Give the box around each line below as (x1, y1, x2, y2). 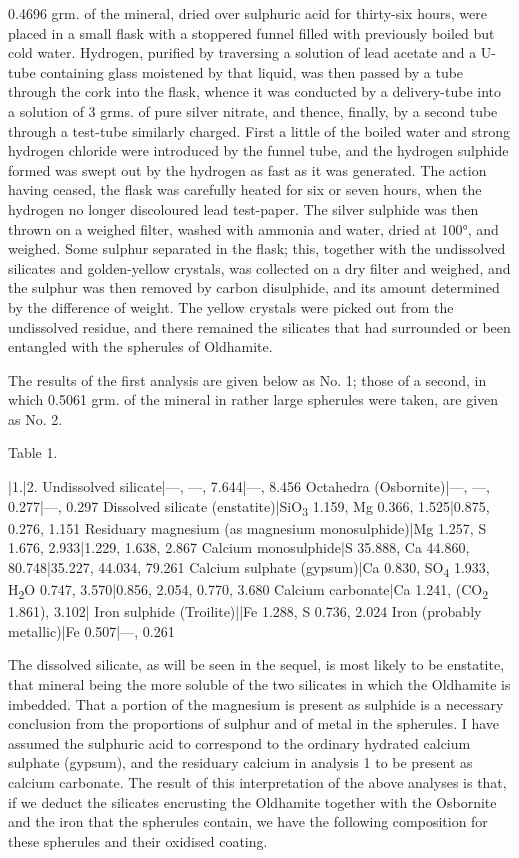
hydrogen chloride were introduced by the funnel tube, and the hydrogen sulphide (8, 140, 509, 161)
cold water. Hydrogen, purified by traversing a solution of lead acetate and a (8, 42, 477, 63)
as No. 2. (8, 408, 63, 429)
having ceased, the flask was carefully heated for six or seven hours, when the (8, 179, 482, 200)
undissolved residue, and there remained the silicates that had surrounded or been (8, 316, 511, 337)
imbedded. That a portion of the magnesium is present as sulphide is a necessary (8, 693, 504, 714)
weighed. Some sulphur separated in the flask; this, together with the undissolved (8, 238, 506, 259)
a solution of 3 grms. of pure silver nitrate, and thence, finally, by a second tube (8, 100, 498, 121)
